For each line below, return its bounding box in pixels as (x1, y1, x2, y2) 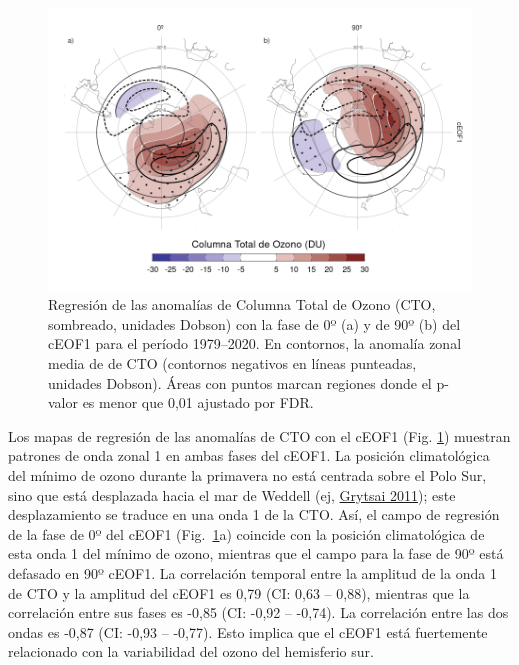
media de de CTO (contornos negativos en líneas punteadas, (48, 353, 417, 374)
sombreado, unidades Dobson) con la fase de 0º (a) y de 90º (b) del (48, 313, 461, 334)
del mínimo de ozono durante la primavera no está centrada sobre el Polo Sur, (8, 465, 487, 485)
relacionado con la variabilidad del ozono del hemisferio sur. (8, 641, 374, 662)
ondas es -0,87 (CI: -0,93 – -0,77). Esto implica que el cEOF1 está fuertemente (8, 621, 488, 642)
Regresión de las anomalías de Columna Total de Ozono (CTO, (48, 294, 436, 315)
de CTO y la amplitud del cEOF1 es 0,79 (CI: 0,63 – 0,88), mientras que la (8, 582, 470, 603)
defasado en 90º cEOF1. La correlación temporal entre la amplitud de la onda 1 (8, 562, 497, 583)
